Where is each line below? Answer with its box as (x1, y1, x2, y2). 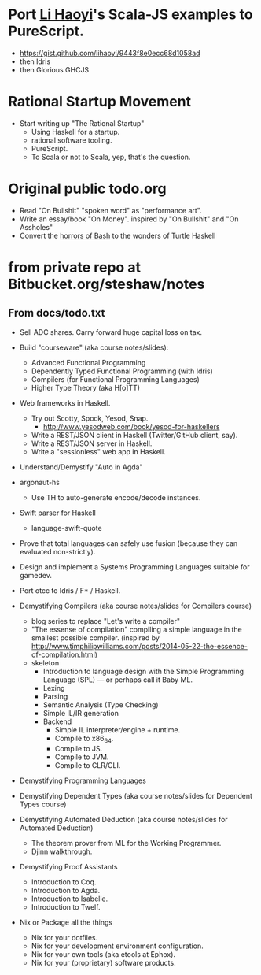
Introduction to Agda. (31, 885, 101, 895)
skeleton (31, 658, 60, 667)
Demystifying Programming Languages (19, 776, 147, 785)
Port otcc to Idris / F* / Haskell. (19, 585, 121, 595)
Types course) (19, 799, 67, 809)
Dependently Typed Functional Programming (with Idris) (31, 366, 214, 376)
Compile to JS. (54, 743, 103, 753)
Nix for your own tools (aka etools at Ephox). (31, 949, 175, 958)
